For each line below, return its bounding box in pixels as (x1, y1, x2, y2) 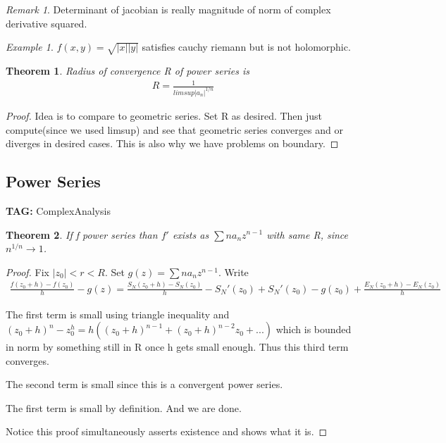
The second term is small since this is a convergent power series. (6, 377, 283, 392)
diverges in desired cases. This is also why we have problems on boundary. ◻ (6, 136, 339, 151)
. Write (218, 264, 249, 279)
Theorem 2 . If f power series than (6, 227, 158, 242)
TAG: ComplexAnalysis (6, 203, 111, 218)
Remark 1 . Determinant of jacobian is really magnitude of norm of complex (6, 2, 331, 16)
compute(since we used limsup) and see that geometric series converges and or (6, 122, 343, 137)
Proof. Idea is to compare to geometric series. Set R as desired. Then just (6, 108, 323, 123)
